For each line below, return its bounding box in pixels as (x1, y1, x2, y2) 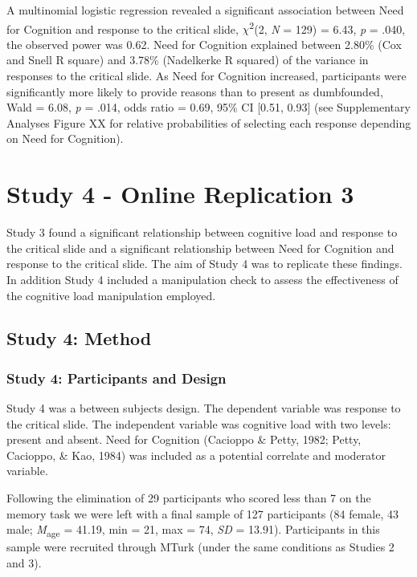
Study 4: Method (6, 326, 152, 351)
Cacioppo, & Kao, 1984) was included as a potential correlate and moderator (6, 446, 386, 463)
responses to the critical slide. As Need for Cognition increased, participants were (6, 67, 407, 84)
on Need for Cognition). (6, 130, 124, 147)
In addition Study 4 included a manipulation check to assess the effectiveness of (6, 270, 399, 287)
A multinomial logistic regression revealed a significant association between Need (6, 2, 404, 18)
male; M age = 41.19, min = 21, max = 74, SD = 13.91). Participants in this (6, 521, 380, 540)
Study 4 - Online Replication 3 (6, 177, 354, 210)
